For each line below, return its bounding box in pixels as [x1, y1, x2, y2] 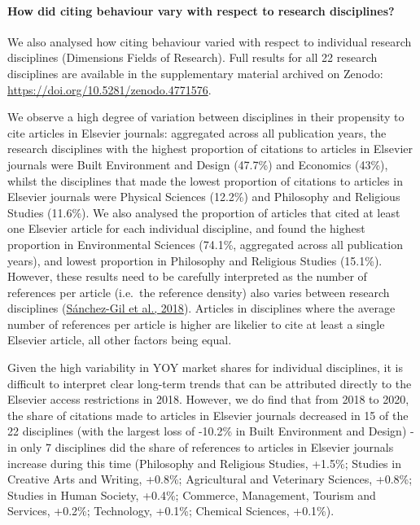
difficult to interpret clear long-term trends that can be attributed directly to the [7, 374, 412, 392]
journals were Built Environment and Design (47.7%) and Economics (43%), [7, 155, 388, 173]
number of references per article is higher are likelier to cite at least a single [7, 315, 385, 332]
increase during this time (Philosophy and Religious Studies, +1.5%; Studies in [7, 454, 401, 471]
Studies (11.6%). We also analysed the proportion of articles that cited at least [7, 203, 400, 221]
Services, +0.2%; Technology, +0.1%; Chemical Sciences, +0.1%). [7, 502, 335, 519]
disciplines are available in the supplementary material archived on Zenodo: [7, 64, 383, 81]
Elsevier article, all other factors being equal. [7, 331, 232, 348]
